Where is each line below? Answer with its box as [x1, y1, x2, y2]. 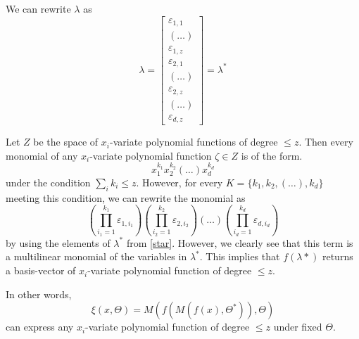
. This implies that [199, 249, 280, 264]
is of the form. [241, 148, 303, 162]
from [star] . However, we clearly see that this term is [126, 235, 353, 250]
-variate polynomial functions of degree [110, 134, 278, 149]
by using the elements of [6, 235, 111, 250]
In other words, [6, 286, 72, 301]
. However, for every [136, 174, 223, 189]
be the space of [33, 134, 99, 149]
